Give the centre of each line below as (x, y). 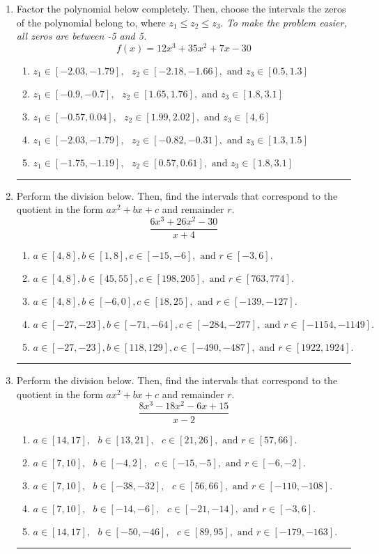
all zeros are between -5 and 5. (82, 36)
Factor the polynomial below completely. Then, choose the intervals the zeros (181, 8)
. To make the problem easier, (284, 22)
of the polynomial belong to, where (91, 22)
